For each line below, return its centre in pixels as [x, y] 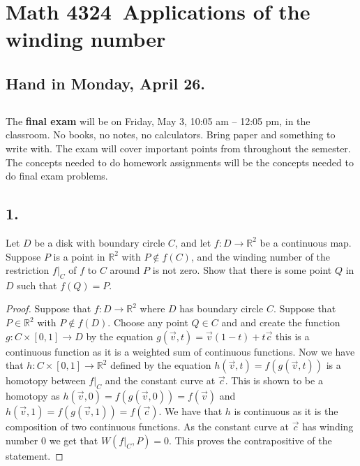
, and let [193, 242]
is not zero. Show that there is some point [242, 270]
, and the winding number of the [261, 256]
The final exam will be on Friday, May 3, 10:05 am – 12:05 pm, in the [158, 121]
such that [37, 285]
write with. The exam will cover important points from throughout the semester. [178, 148]
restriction [28, 270]
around [125, 270]
